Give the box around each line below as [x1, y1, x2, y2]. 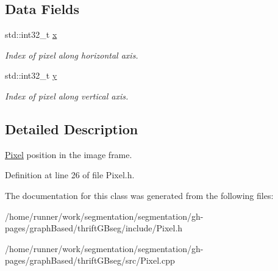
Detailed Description [5, 119, 138, 138]
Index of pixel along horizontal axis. [5, 48, 138, 61]
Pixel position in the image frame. [5, 148, 132, 161]
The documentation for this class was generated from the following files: [5, 189, 274, 201]
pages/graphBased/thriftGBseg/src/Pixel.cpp [5, 254, 175, 267]
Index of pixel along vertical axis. [5, 89, 129, 102]
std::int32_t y [5, 69, 57, 82]
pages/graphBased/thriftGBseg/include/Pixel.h [5, 222, 183, 234]
